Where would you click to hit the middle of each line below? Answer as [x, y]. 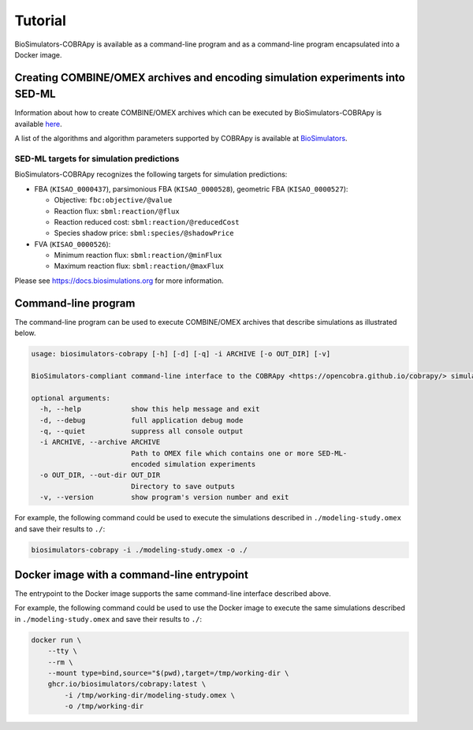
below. [25, 333]
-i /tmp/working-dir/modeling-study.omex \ [150, 695]
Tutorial [41, 20]
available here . [38, 124]
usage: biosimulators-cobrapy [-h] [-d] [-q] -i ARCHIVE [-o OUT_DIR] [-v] [181, 354]
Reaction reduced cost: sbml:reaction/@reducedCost [147, 222]
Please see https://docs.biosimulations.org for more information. [119, 281]
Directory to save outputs [183, 486]
